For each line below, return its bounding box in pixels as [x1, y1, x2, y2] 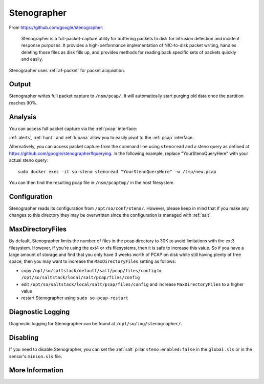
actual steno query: [9, 157, 48, 163]
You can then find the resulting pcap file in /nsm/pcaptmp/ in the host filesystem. [9, 179, 175, 186]
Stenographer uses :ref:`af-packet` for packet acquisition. [9, 67, 126, 73]
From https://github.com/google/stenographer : [9, 25, 104, 30]
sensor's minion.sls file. [9, 353, 62, 359]
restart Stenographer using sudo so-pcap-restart [21, 295, 129, 301]
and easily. [21, 56, 44, 62]
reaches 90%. [9, 100, 38, 105]
